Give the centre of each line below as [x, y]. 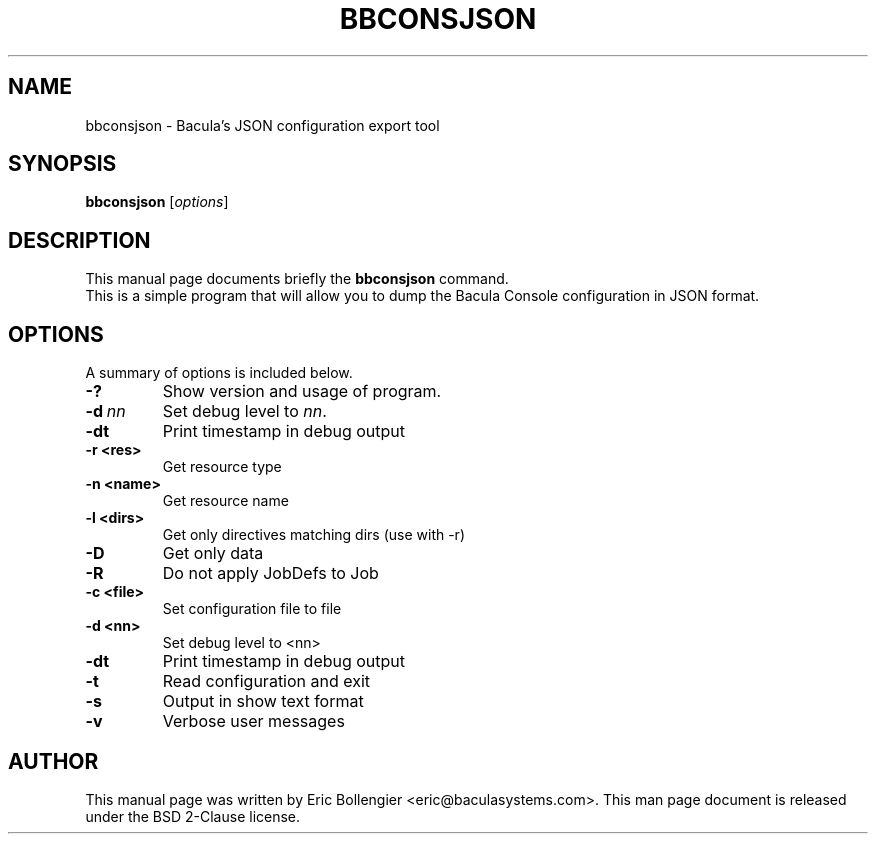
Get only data [213, 553]
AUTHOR [53, 761]
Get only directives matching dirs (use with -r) [313, 535]
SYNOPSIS [62, 164]
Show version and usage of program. [302, 391]
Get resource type [222, 467]
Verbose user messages [253, 721]
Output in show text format [263, 701]
